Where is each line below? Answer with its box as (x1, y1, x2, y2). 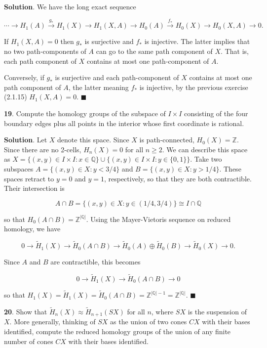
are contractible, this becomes (50, 257, 141, 267)
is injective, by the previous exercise (139, 82, 248, 92)
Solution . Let (4, 134, 47, 145)
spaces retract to (4, 173, 54, 183)
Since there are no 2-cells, (4, 144, 81, 154)
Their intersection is (4, 183, 65, 193)
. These (219, 163, 241, 174)
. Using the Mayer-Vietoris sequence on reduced (86, 214, 231, 224)
